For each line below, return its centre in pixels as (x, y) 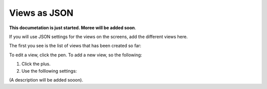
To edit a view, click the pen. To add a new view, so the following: (76, 55)
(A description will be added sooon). (46, 80)
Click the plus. (36, 64)
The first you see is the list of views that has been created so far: (75, 46)
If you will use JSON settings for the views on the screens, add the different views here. (98, 37)
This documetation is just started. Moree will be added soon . (73, 28)
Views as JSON (41, 13)
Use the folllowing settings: (49, 71)
